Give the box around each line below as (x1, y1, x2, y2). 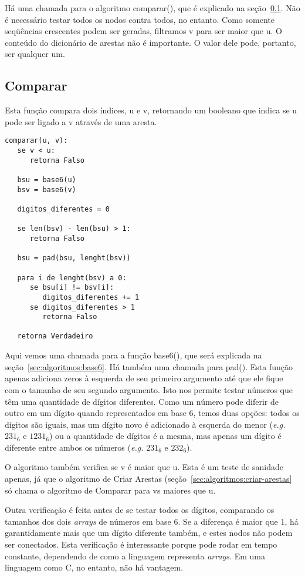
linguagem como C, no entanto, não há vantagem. (5, 561, 184, 573)
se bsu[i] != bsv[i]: (29, 283, 114, 292)
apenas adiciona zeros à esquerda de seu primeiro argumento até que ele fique (5, 372, 283, 384)
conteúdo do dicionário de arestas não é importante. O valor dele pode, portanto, (5, 36, 296, 48)
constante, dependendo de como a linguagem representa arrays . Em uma (5, 549, 265, 562)
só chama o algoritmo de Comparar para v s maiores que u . (5, 484, 216, 496)
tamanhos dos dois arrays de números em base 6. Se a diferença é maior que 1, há (5, 515, 299, 527)
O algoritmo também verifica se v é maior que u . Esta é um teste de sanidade (5, 461, 284, 473)
